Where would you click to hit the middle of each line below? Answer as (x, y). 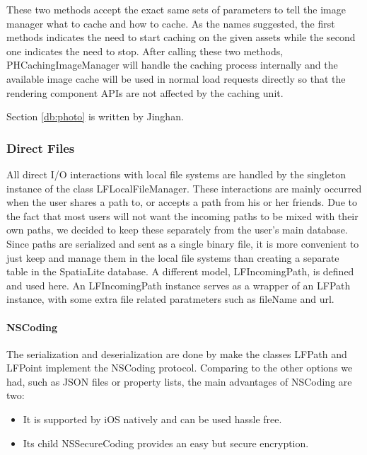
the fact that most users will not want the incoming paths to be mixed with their (182, 215)
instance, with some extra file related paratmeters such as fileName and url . (170, 299)
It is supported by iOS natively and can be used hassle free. (152, 419)
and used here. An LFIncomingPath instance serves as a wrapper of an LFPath (179, 285)
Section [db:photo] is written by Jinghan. (95, 116)
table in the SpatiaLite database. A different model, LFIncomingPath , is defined (180, 271)
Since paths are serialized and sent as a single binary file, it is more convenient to (183, 243)
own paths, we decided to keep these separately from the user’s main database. (177, 230)
